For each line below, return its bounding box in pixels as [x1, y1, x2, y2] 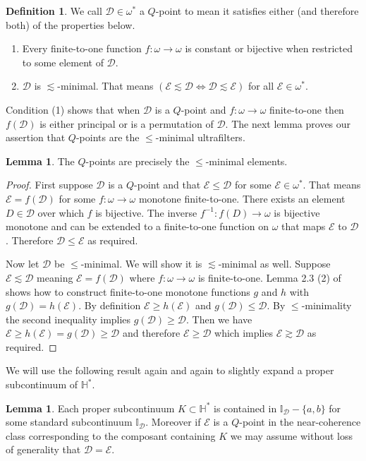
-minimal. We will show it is [80, 256, 202, 271]
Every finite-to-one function [22, 41, 142, 56]
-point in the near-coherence [239, 414, 361, 429]
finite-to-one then [269, 102, 344, 116]
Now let [6, 256, 39, 271]
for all [248, 78, 274, 93]
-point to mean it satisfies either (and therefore [155, 4, 359, 18]
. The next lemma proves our [225, 116, 351, 131]
